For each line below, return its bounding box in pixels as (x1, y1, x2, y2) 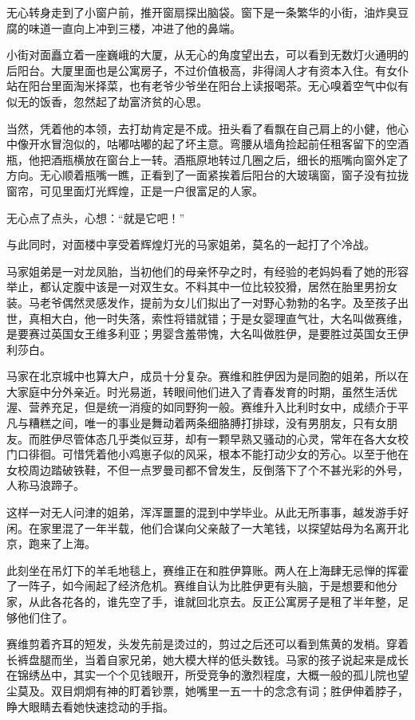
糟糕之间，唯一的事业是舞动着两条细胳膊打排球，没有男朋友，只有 (28, 415, 375, 431)
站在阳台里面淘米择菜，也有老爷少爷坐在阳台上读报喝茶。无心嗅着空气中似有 (6, 77, 409, 94)
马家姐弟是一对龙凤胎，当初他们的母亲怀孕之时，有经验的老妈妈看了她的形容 (6, 262, 409, 279)
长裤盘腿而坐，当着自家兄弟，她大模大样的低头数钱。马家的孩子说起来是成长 (6, 651, 409, 667)
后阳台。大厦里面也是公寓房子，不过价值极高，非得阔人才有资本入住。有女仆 (6, 61, 409, 78)
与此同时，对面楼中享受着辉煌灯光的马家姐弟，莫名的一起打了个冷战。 (6, 236, 375, 253)
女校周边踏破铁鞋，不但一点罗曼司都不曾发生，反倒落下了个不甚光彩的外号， (6, 461, 409, 478)
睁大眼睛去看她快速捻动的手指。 (6, 698, 174, 714)
